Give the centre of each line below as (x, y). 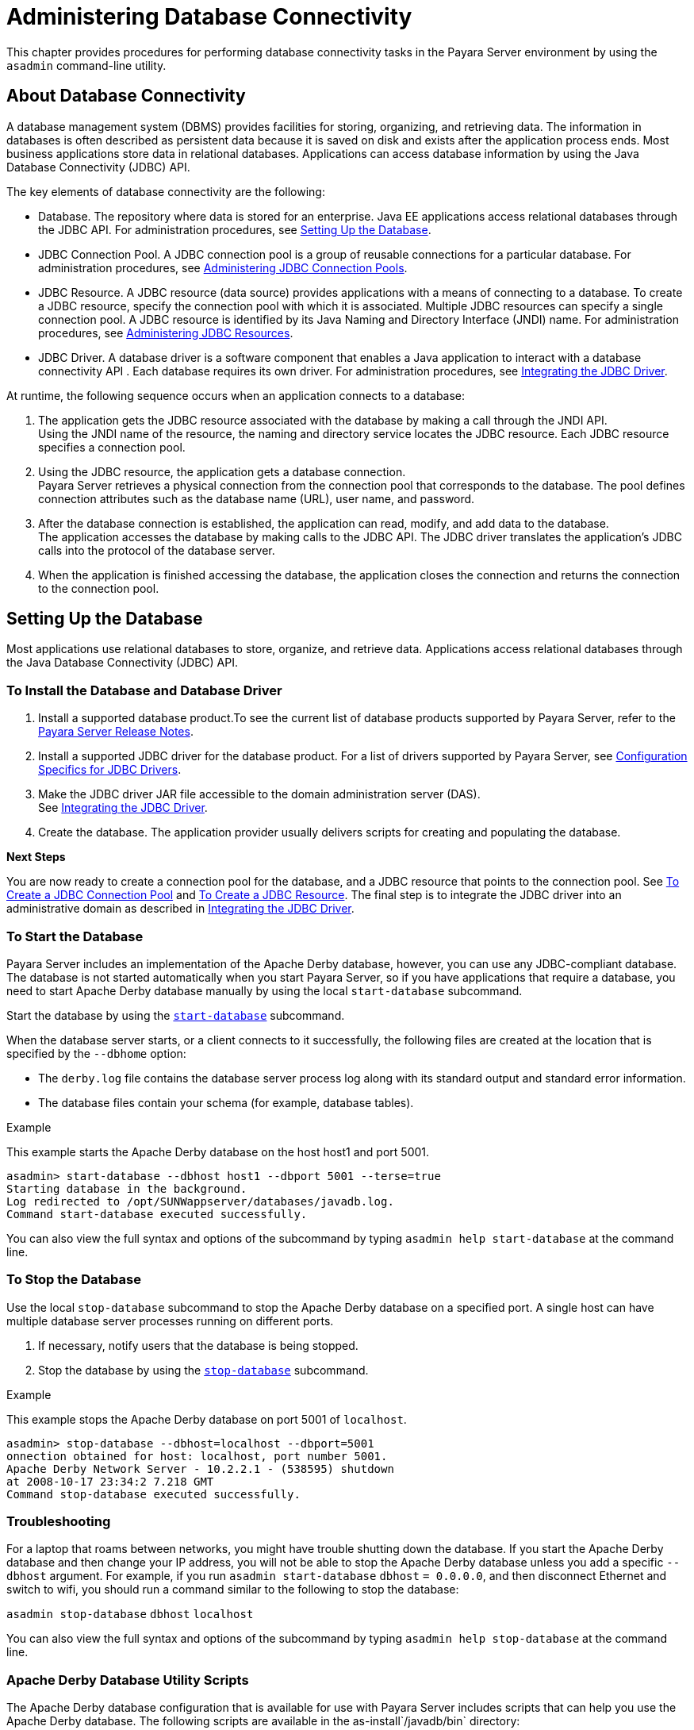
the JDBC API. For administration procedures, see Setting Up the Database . (235, 229)
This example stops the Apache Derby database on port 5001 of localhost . (207, 1419)
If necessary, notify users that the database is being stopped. (198, 1345)
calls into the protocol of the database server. (157, 550)
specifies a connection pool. (112, 447)
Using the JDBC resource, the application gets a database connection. (222, 471)
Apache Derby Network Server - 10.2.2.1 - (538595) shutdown (200, 1469)
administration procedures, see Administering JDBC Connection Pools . (223, 267)
